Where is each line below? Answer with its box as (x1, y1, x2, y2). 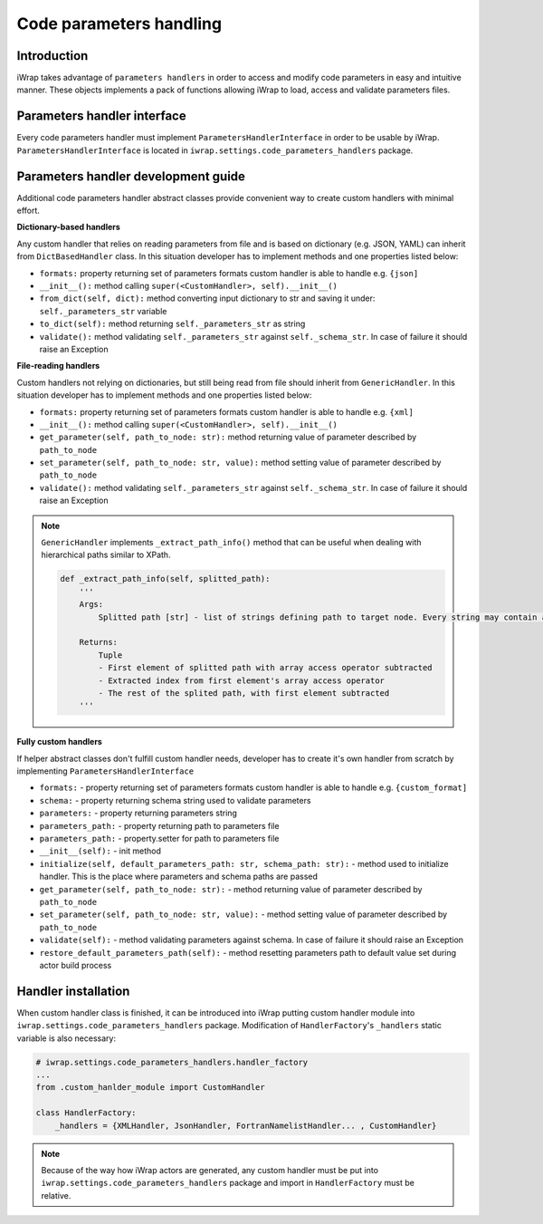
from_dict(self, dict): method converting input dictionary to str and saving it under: (39, 293, 376, 304)
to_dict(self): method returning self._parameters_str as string (39, 318, 306, 330)
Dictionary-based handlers (16, 222, 121, 233)
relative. (41, 1190, 71, 1200)
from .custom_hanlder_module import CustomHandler (35, 1083, 266, 1093)
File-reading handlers (16, 361, 100, 371)
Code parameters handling (16, 14, 222, 34)
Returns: (79, 637, 118, 648)
